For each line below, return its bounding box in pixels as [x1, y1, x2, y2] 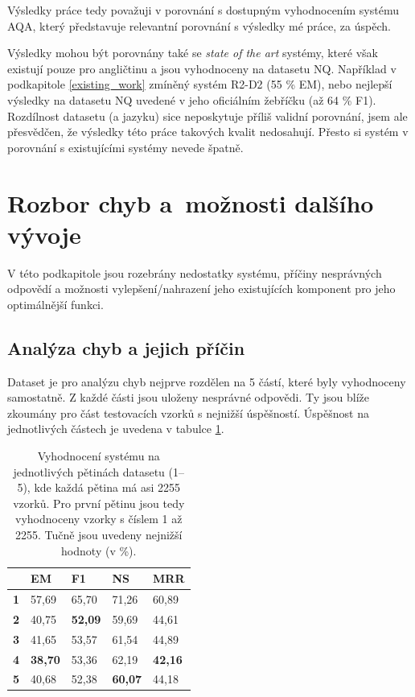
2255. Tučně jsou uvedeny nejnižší [15, 526, 183, 542]
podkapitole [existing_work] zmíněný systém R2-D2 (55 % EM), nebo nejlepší [7, 76, 392, 93]
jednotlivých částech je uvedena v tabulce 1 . [7, 420, 224, 437]
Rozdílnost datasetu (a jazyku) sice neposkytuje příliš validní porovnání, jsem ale [7, 107, 408, 124]
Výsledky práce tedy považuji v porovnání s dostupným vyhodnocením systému [7, 2, 399, 18]
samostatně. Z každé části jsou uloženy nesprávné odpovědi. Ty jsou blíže [7, 389, 370, 406]
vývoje [7, 217, 81, 250]
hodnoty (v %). [61, 542, 137, 559]
